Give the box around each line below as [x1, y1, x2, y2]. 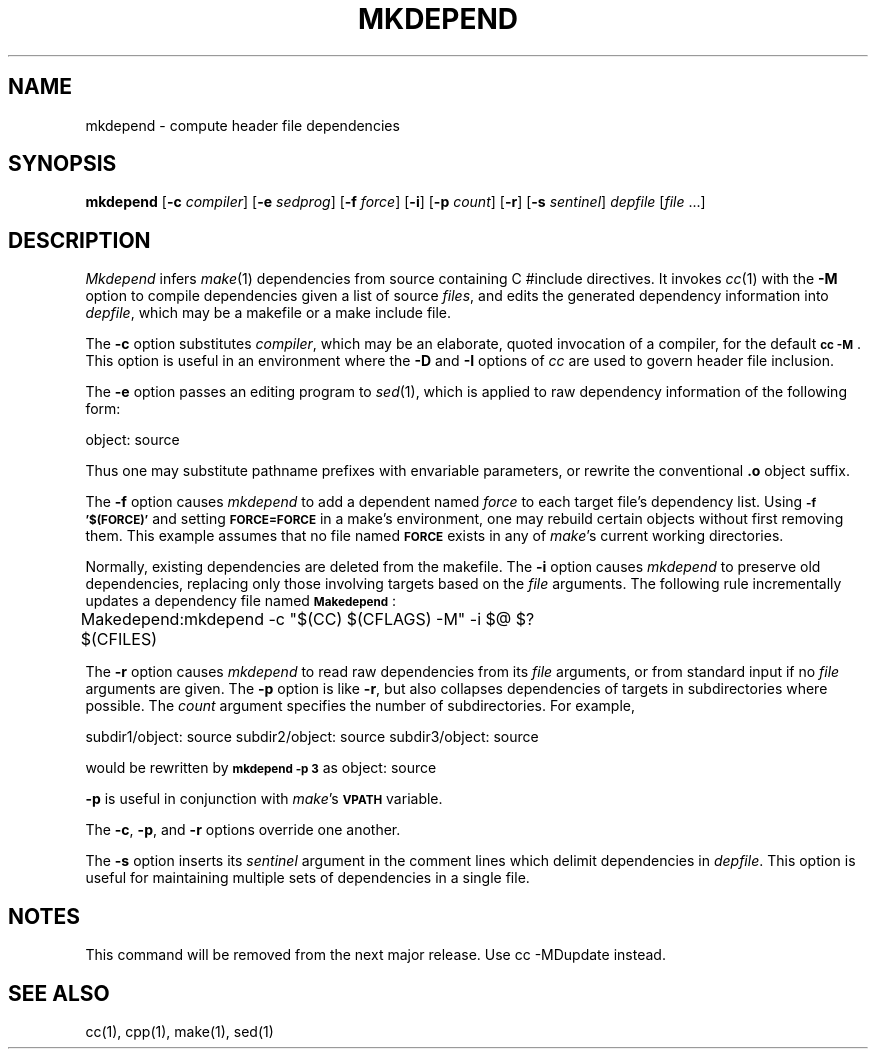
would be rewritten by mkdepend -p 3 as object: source [85, 759, 437, 777]
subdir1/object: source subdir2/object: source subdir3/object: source [85, 728, 539, 746]
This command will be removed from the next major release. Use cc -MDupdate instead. [85, 946, 666, 964]
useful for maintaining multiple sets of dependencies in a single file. [85, 869, 530, 887]
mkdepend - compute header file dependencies [85, 116, 400, 134]
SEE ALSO [8, 980, 110, 1006]
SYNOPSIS [8, 151, 117, 177]
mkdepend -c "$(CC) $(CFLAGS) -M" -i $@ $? [184, 609, 535, 630]
